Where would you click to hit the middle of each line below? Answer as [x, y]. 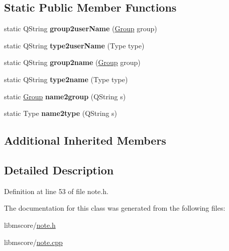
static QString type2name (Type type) [66, 79]
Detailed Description [59, 170]
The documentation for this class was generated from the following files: [115, 208]
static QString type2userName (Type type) [74, 45]
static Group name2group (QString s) [65, 96]
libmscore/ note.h [30, 225]
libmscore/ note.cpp [33, 242]
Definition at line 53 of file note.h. [56, 191]
